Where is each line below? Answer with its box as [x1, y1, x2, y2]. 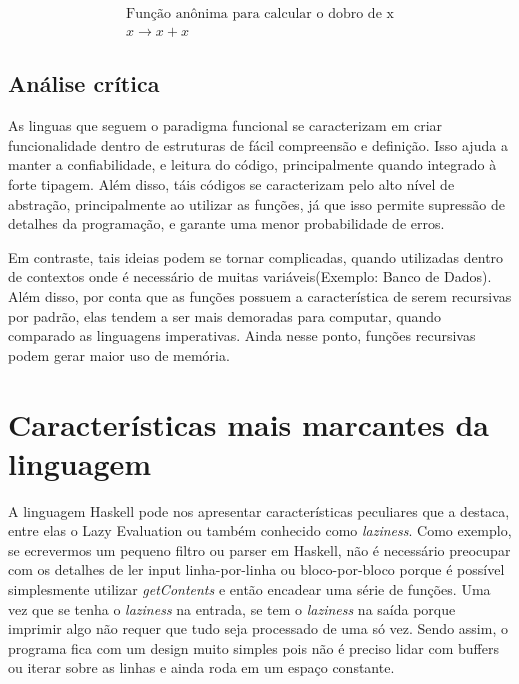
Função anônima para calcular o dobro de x [126, 7, 394, 22]
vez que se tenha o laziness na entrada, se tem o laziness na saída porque [8, 598, 456, 619]
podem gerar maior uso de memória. [8, 344, 230, 365]
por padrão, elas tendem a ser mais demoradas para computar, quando [8, 305, 441, 326]
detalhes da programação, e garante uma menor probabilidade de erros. [8, 213, 445, 234]
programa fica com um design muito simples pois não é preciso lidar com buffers [8, 637, 499, 658]
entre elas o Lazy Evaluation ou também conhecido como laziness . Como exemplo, [8, 520, 512, 541]
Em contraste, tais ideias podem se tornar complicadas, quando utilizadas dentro [8, 246, 504, 267]
